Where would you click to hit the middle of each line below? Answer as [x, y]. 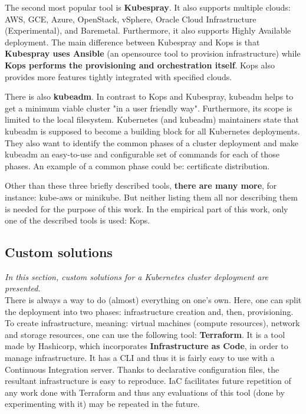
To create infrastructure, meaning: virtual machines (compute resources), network [152, 323]
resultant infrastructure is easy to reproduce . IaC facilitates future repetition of [148, 381]
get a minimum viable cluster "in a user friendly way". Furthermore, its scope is [149, 108]
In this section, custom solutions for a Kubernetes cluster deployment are [137, 276]
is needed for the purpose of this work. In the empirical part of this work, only [147, 208]
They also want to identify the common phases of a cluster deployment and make [152, 142]
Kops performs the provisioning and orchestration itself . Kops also [140, 65]
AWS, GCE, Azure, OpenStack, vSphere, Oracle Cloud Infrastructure [131, 19]
